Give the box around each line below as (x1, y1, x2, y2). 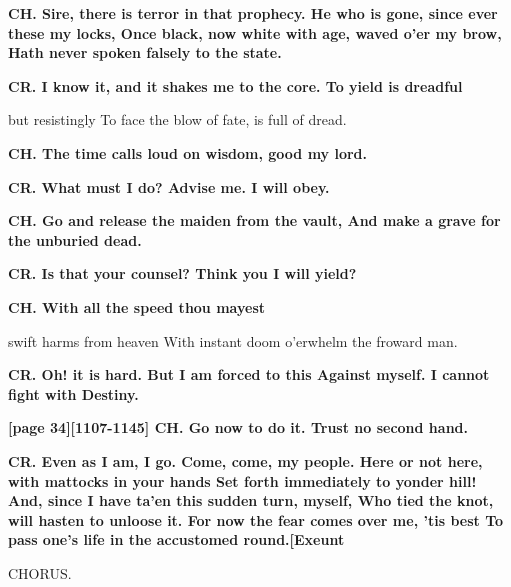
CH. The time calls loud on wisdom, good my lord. (8, 142, 368, 163)
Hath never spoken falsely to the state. (8, 42, 282, 63)
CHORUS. (8, 562, 72, 583)
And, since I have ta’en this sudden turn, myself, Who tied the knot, (8, 490, 494, 511)
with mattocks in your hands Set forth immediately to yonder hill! (8, 470, 477, 491)
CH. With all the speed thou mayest (8, 296, 266, 317)
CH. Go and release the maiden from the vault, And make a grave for (8, 210, 501, 231)
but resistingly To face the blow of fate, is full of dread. (8, 109, 347, 130)
